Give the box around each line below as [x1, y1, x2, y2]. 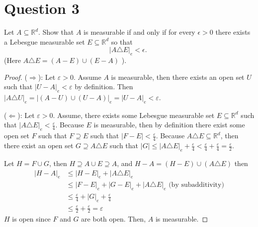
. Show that [38, 27, 74, 37]
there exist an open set [4, 140, 74, 151]
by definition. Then [75, 81, 133, 92]
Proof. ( [4, 71, 27, 82]
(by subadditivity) [169, 181, 224, 189]
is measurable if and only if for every [84, 27, 195, 37]
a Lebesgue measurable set [4, 36, 85, 47]
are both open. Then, [81, 214, 146, 224]
